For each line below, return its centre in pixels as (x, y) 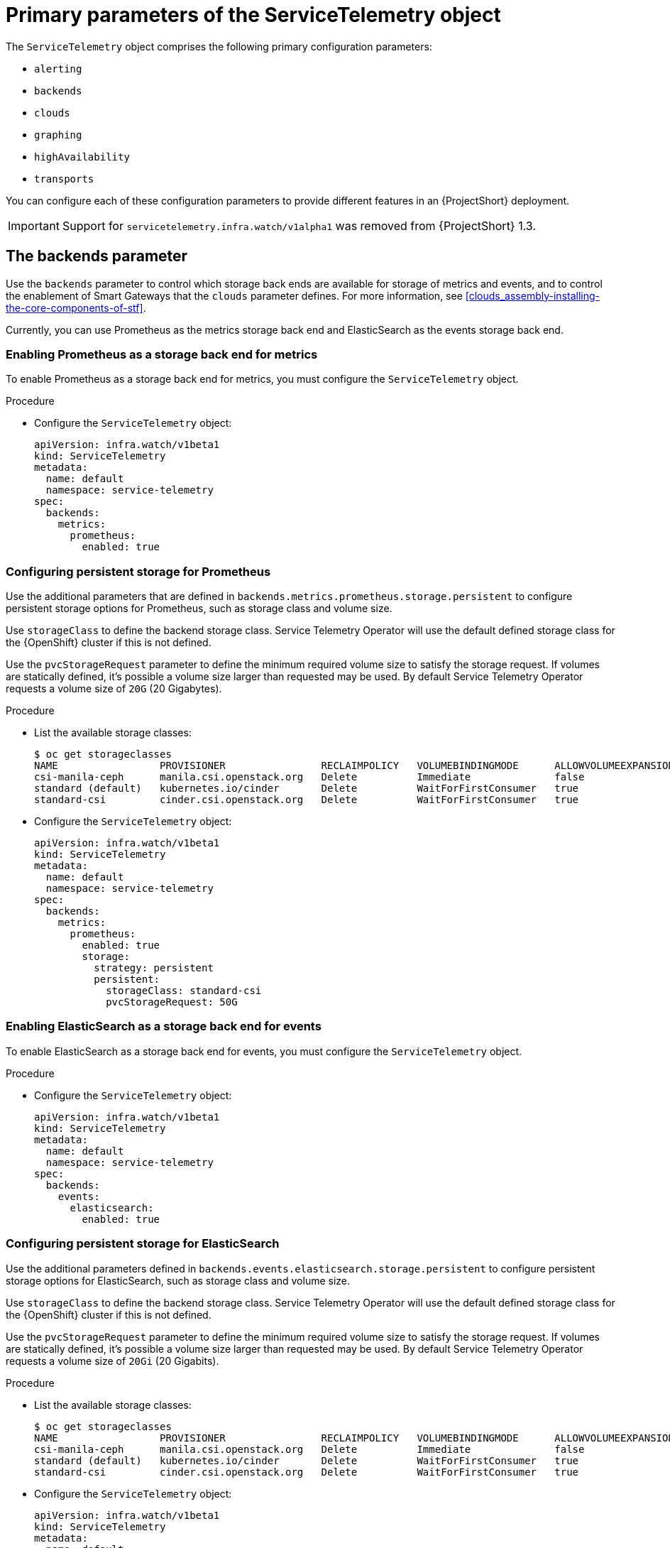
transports (64, 179)
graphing (58, 135)
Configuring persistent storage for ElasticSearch (143, 1244)
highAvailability (82, 157)
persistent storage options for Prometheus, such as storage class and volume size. (199, 609)
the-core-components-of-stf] (75, 307)
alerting (58, 69)
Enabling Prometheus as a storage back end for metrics (162, 354)
